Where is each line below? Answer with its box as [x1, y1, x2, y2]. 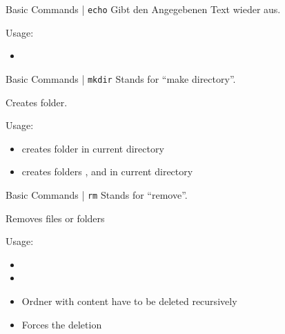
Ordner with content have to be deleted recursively [21, 293, 237, 308]
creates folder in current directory [21, 141, 164, 155]
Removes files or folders [6, 210, 105, 225]
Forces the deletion [21, 317, 102, 331]
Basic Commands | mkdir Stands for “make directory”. [6, 71, 236, 86]
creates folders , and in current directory [21, 164, 193, 179]
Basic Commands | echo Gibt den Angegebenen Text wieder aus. [6, 2, 281, 16]
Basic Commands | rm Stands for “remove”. [6, 187, 188, 202]
